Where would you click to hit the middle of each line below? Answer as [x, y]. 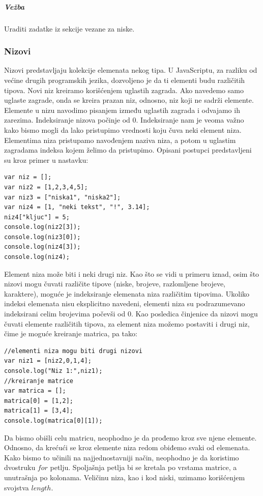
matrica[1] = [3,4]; [39, 411]
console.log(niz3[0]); [42, 237]
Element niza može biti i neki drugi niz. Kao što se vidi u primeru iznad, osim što [132, 273]
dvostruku [20, 467]
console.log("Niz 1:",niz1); [53, 371]
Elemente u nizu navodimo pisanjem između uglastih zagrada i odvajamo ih [122, 110]
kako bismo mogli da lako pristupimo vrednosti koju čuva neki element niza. [123, 129]
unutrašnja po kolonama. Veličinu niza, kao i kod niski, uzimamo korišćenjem [125, 477]
